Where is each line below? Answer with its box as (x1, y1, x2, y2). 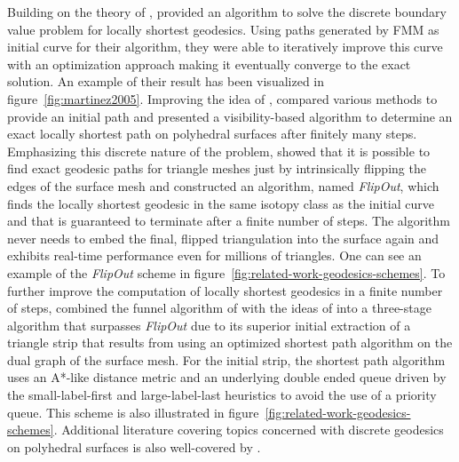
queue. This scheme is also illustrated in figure (7, 402, 259, 421)
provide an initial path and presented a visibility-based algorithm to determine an (7, 107, 453, 125)
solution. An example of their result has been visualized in (7, 72, 325, 91)
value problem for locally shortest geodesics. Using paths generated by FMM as (7, 20, 439, 38)
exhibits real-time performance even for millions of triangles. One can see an (7, 246, 422, 265)
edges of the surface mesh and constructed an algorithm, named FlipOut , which (7, 176, 439, 195)
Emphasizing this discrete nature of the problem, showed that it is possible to (7, 141, 431, 160)
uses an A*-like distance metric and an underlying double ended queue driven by (7, 368, 447, 386)
